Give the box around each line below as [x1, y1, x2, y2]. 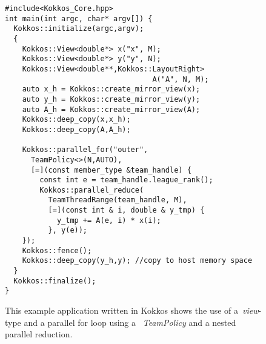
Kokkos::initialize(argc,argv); [13, 24, 144, 33]
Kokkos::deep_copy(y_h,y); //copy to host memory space [22, 256, 253, 265]
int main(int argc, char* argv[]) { [5, 14, 153, 23]
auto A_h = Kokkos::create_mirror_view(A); [22, 105, 201, 114]
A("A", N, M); [152, 74, 209, 84]
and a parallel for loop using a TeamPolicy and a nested [24, 316, 236, 328]
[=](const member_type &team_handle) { [30, 165, 191, 174]
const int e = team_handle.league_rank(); [39, 176, 213, 185]
